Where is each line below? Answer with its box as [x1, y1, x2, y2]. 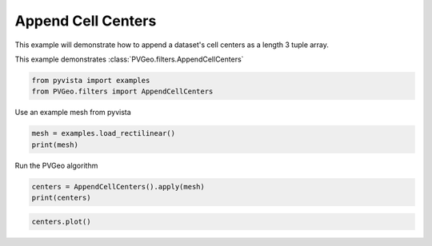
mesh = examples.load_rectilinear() [31, 129, 176, 138]
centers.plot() [31, 216, 91, 226]
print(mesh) [31, 140, 79, 149]
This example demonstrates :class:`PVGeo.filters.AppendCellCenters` [14, 54, 244, 64]
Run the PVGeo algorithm [14, 161, 98, 170]
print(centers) [31, 193, 91, 203]
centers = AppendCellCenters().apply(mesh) [31, 182, 206, 191]
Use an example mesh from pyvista [14, 108, 131, 117]
